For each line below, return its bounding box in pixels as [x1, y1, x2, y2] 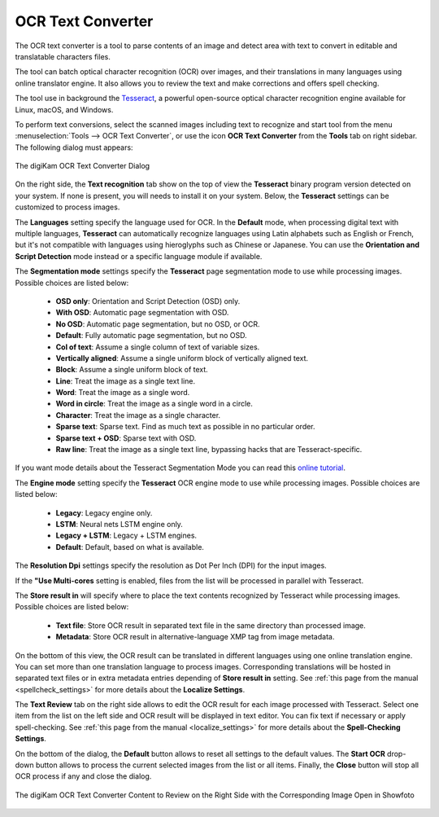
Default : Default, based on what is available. [55, 542, 205, 551]
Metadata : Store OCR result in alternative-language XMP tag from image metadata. [55, 632, 335, 642]
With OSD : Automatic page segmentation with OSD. [55, 308, 229, 318]
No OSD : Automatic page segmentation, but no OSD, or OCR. [55, 318, 260, 329]
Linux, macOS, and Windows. [15, 104, 114, 114]
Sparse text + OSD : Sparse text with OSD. [55, 433, 197, 443]
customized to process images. [15, 202, 120, 212]
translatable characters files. [15, 51, 111, 61]
